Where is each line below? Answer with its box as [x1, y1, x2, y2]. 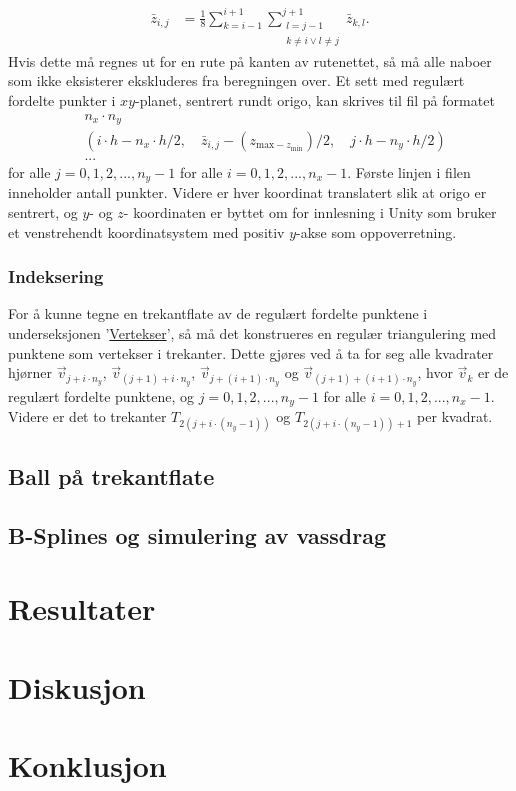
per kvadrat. [417, 406, 493, 427]
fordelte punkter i [8, 89, 116, 110]
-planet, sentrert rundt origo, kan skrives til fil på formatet [135, 89, 495, 110]
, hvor [417, 362, 453, 383]
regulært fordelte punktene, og [8, 385, 195, 406]
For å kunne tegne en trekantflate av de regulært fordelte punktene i [8, 303, 428, 324]
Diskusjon [8, 666, 146, 707]
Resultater [8, 588, 156, 629]
